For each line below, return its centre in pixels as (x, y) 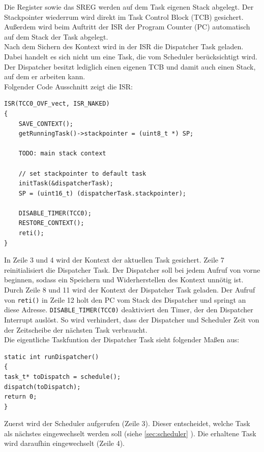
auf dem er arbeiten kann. (45, 76)
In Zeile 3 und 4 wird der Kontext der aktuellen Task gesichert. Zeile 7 (114, 260)
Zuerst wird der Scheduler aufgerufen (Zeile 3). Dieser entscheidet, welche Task (127, 423)
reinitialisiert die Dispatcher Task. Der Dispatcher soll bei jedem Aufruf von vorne (132, 269)
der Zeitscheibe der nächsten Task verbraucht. (76, 329)
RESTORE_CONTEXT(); (51, 223)
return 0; (21, 397)
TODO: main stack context (62, 154)
